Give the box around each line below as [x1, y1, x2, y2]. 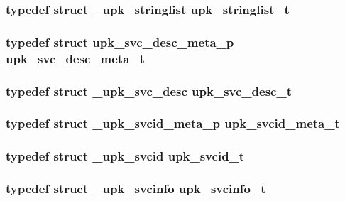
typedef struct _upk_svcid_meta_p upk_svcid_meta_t [6, 114, 340, 132]
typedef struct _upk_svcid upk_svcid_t [6, 147, 245, 165]
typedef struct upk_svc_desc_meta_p [6, 33, 234, 50]
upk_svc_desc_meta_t [6, 49, 145, 67]
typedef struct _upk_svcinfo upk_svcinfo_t [6, 180, 266, 197]
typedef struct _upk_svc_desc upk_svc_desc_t [6, 82, 292, 99]
